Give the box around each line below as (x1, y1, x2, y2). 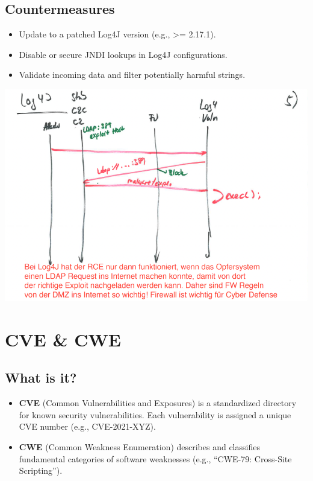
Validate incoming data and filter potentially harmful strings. (19, 68, 246, 81)
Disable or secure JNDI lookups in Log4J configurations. (19, 48, 228, 60)
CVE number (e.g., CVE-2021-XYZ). (19, 420, 156, 433)
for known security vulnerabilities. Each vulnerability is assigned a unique (19, 408, 291, 421)
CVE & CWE (5, 327, 121, 351)
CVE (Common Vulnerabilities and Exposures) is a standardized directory (19, 397, 297, 409)
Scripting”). (19, 464, 63, 477)
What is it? (5, 368, 77, 387)
